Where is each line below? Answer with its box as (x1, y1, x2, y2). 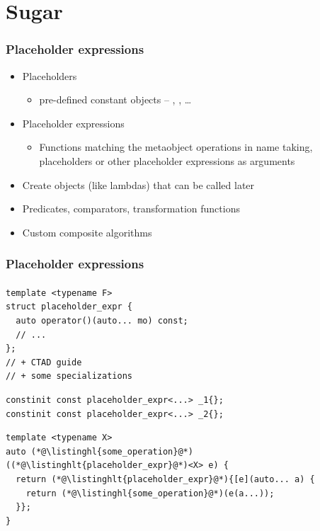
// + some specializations (6, 371, 132, 382)
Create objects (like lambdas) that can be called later (22, 177, 255, 192)
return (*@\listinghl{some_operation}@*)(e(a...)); (25, 488, 275, 498)
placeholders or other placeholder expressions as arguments (39, 153, 295, 168)
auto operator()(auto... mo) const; (16, 315, 188, 326)
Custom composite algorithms (22, 224, 152, 239)
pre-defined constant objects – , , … (39, 92, 192, 107)
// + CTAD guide (6, 357, 82, 367)
